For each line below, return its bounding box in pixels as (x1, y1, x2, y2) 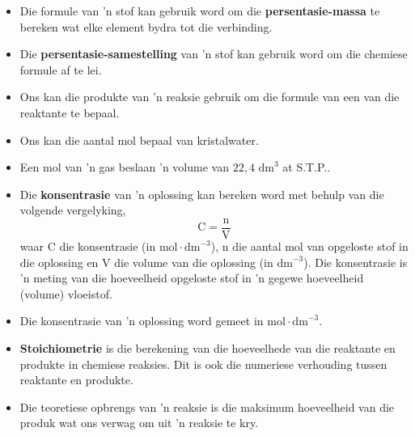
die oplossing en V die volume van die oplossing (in (19, 253, 273, 270)
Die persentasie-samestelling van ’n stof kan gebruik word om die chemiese (19, 45, 408, 62)
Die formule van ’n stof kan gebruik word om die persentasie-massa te (19, 2, 380, 19)
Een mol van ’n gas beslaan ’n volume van (19, 159, 229, 176)
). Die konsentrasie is (303, 253, 408, 270)
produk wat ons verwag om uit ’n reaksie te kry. (19, 414, 259, 431)
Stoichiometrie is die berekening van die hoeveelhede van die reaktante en (19, 339, 396, 356)
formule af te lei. (19, 61, 102, 78)
